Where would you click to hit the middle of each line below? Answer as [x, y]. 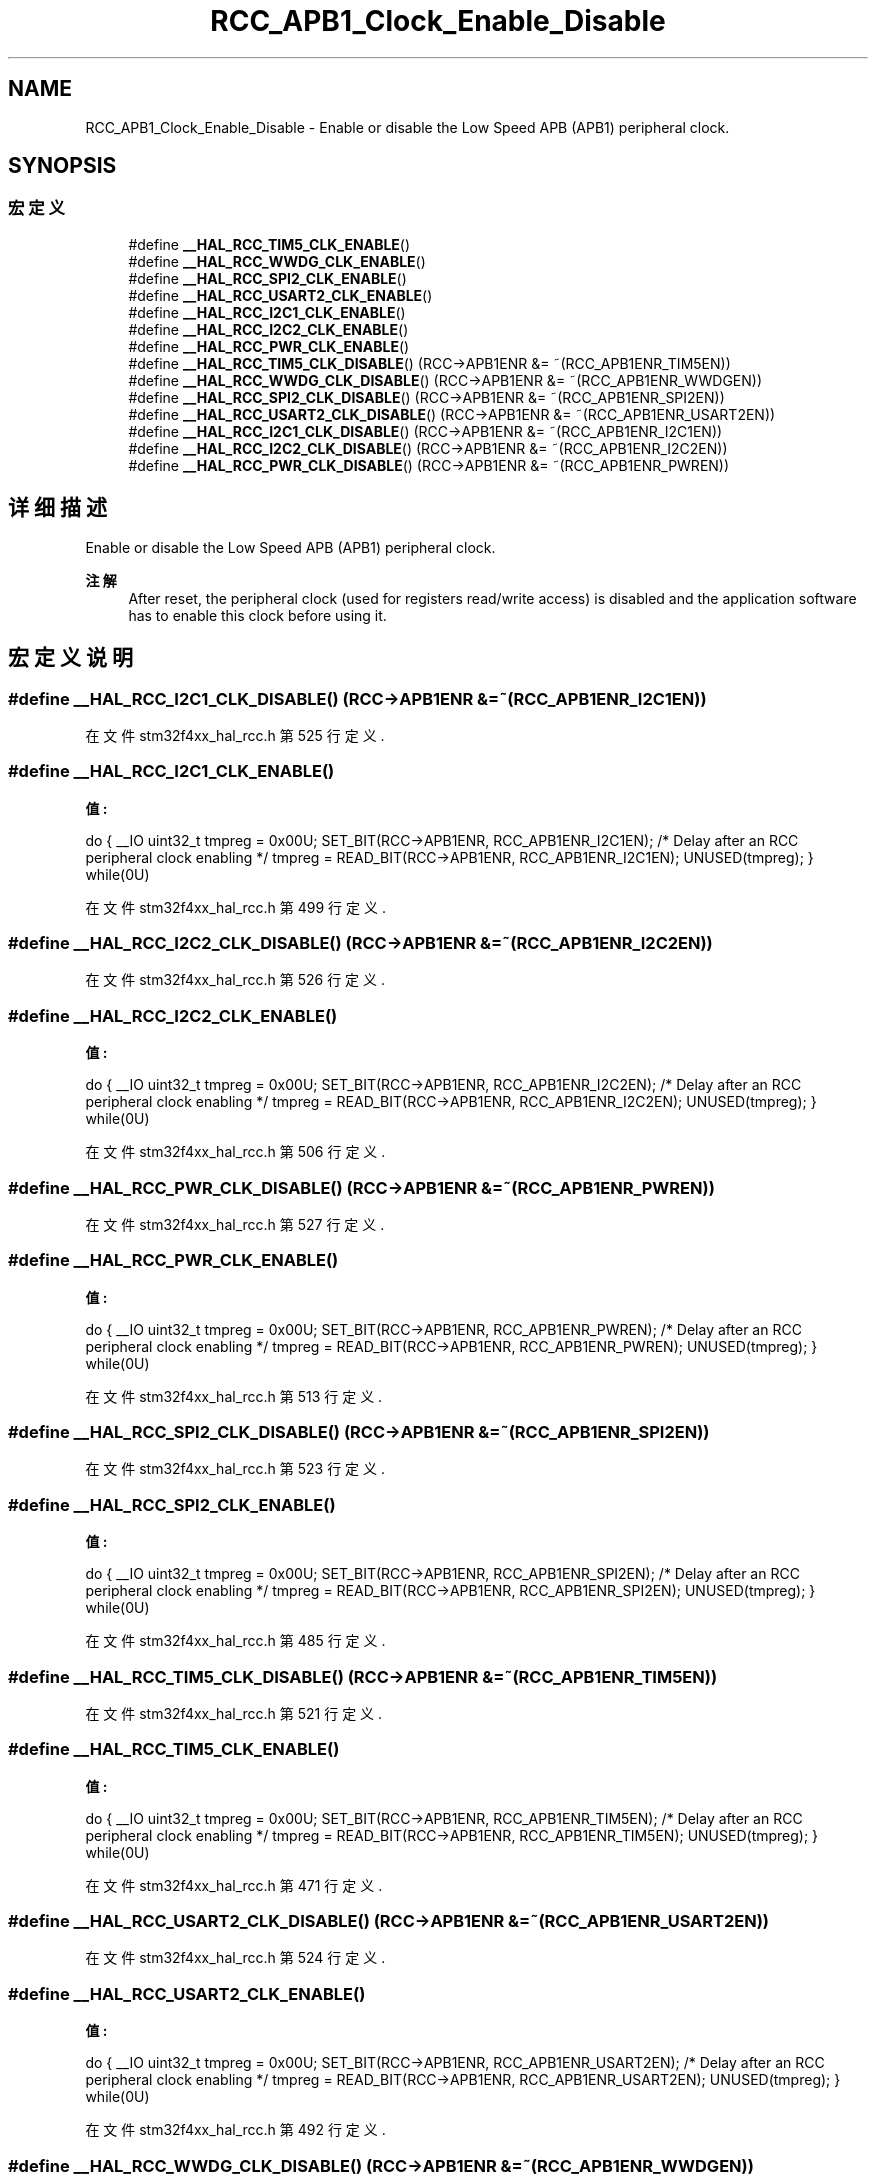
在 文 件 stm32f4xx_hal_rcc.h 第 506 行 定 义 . [235, 1152]
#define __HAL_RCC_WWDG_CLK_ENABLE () [277, 261]
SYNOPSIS [62, 166]
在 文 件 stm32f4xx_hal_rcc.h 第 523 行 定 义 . [235, 1469]
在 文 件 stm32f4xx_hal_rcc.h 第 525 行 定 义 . [235, 735]
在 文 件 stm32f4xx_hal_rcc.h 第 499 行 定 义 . [235, 907]
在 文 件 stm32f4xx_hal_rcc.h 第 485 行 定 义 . [235, 1641]
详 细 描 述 [57, 508]
